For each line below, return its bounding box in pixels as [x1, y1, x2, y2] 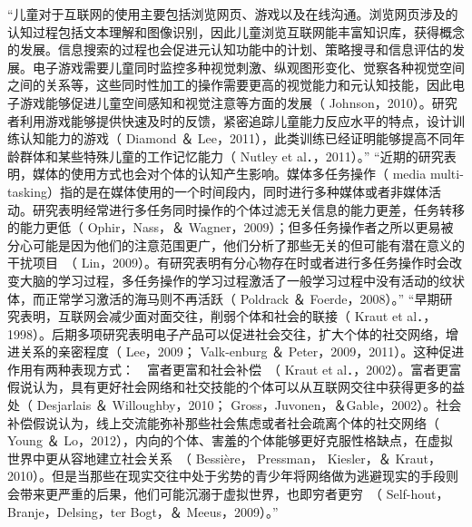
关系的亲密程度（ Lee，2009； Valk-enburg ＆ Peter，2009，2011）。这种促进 [19, 342, 465, 361]
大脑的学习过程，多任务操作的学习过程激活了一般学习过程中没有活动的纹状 [19, 270, 465, 289]
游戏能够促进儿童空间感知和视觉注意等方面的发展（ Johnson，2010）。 [19, 93, 432, 112]
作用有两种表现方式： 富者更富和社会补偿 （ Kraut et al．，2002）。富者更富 [7, 359, 462, 378]
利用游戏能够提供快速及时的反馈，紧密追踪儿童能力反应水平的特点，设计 [19, 111, 452, 130]
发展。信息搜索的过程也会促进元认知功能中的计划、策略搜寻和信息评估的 [19, 40, 452, 59]
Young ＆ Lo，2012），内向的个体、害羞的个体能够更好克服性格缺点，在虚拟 [7, 431, 453, 450]
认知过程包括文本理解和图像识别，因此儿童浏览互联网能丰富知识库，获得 [7, 22, 439, 41]
